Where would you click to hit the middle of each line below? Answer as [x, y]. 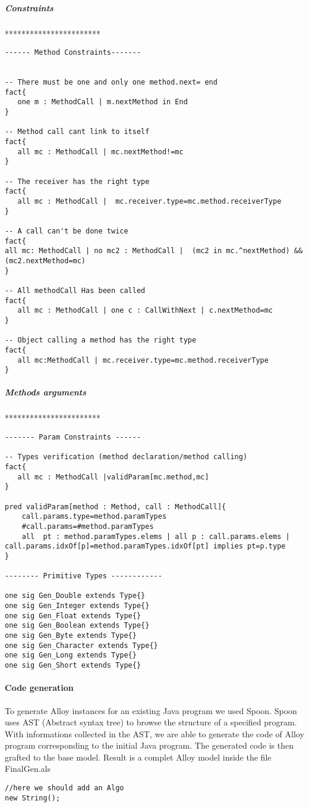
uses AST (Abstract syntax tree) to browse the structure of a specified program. [151, 722]
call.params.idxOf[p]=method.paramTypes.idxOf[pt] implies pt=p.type [145, 546]
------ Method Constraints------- [73, 53]
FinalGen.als [28, 769]
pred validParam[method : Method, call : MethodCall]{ [116, 507]
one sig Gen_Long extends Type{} [71, 655]
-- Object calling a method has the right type [101, 340]
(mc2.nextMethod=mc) [45, 261]
